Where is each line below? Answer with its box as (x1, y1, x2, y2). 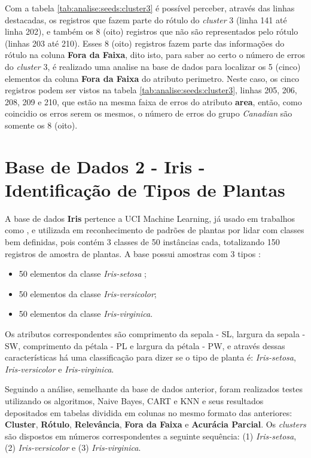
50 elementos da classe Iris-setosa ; (19, 267, 147, 280)
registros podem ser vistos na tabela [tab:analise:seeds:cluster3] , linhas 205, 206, (5, 84, 297, 96)
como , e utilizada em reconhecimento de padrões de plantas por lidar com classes (5, 224, 304, 236)
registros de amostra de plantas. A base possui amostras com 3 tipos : (5, 247, 261, 259)
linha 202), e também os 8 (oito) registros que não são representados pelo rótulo (5, 25, 298, 38)
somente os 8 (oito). (5, 118, 78, 131)
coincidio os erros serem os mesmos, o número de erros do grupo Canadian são (5, 107, 292, 120)
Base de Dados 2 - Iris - (5, 154, 205, 178)
